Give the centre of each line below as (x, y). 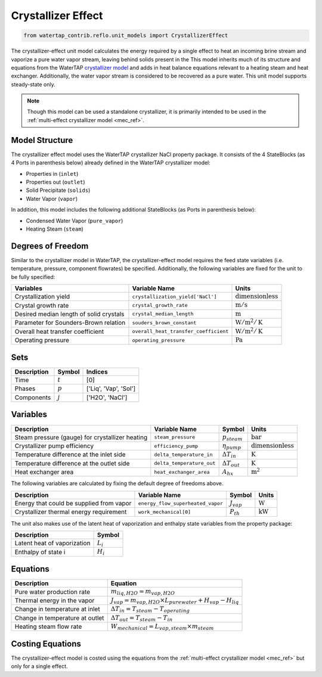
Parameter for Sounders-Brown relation (70, 323)
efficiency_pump (176, 446)
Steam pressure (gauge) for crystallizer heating (81, 437)
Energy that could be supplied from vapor (73, 504)
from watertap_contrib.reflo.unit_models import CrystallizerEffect (126, 35)
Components (33, 397)
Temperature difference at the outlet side (72, 463)
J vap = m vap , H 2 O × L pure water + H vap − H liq (175, 600)
